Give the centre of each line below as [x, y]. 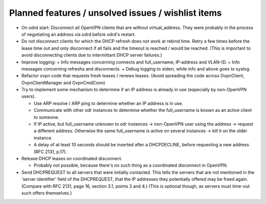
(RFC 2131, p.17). [50, 152]
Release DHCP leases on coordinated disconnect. [72, 158]
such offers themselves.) [47, 193]
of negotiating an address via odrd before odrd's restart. [79, 34]
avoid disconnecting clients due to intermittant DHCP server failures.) [92, 55]
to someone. [46, 117]
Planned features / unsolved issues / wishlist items [115, 13]
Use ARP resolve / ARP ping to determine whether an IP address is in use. [108, 103]
